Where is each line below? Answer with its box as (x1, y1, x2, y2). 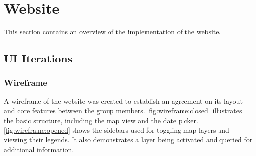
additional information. (4, 144, 74, 154)
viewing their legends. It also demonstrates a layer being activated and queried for (4, 134, 253, 145)
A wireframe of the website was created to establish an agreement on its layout (4, 95, 243, 106)
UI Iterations (4, 51, 73, 66)
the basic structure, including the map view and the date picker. (4, 115, 198, 125)
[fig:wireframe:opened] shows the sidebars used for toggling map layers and (4, 125, 229, 135)
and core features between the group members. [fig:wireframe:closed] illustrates (4, 105, 242, 116)
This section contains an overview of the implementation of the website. (4, 27, 221, 37)
